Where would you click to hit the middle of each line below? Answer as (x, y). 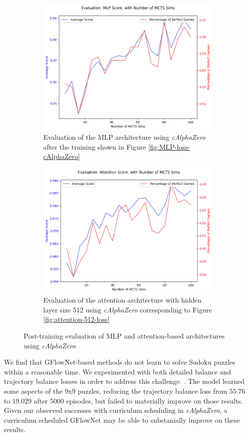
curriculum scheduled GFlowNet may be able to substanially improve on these (122, 420)
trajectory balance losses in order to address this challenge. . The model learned (124, 381)
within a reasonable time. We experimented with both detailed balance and (118, 371)
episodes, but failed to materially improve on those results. (155, 400)
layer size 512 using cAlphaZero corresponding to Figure (128, 309)
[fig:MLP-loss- (169, 146)
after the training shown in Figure (95, 146)
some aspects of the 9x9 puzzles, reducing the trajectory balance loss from (116, 390)
